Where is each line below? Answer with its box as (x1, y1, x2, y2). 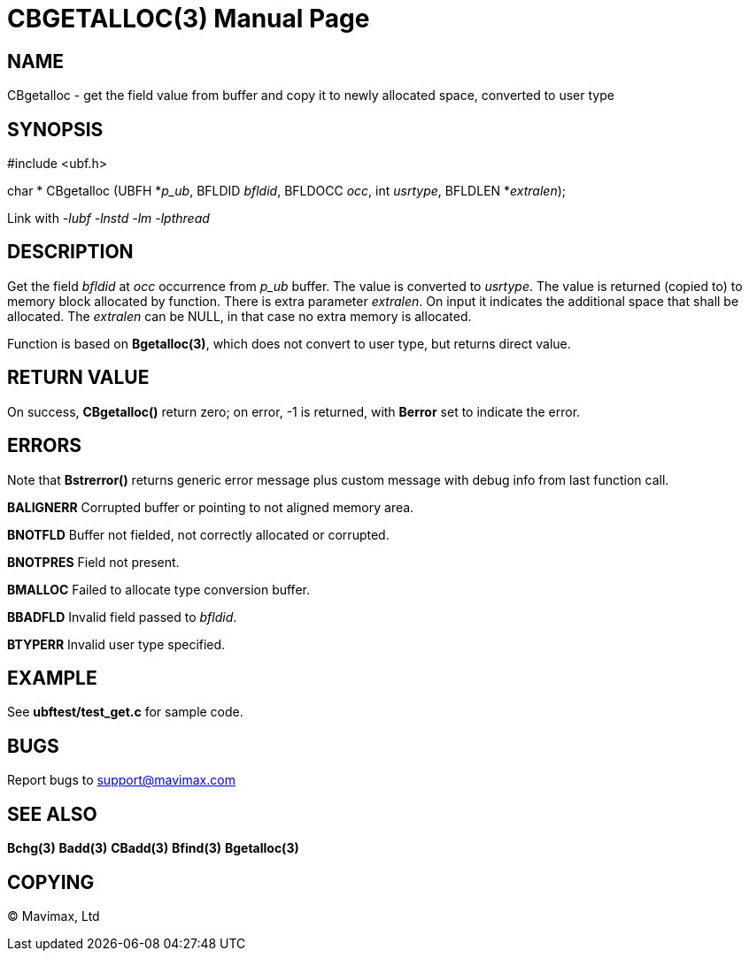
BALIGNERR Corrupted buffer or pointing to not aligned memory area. (7, 499, 414, 515)
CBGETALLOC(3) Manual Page (7, 4, 370, 34)
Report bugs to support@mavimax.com (7, 772, 236, 788)
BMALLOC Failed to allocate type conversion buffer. (7, 581, 310, 597)
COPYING (7, 870, 95, 893)
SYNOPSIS (7, 118, 104, 141)
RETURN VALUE (7, 366, 150, 389)
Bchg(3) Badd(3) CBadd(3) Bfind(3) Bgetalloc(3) (7, 840, 299, 856)
